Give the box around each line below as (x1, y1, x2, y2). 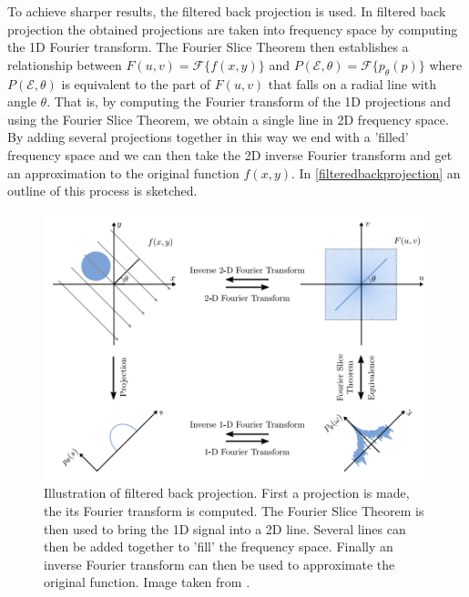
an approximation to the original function (7, 163, 240, 182)
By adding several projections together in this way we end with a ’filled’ (7, 127, 409, 147)
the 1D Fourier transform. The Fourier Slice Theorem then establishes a (7, 37, 409, 56)
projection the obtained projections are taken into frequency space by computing (7, 19, 458, 38)
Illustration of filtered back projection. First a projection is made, (44, 483, 410, 502)
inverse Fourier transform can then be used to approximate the (44, 554, 395, 573)
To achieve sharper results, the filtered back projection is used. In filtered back (7, 2, 446, 20)
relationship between (7, 55, 122, 74)
